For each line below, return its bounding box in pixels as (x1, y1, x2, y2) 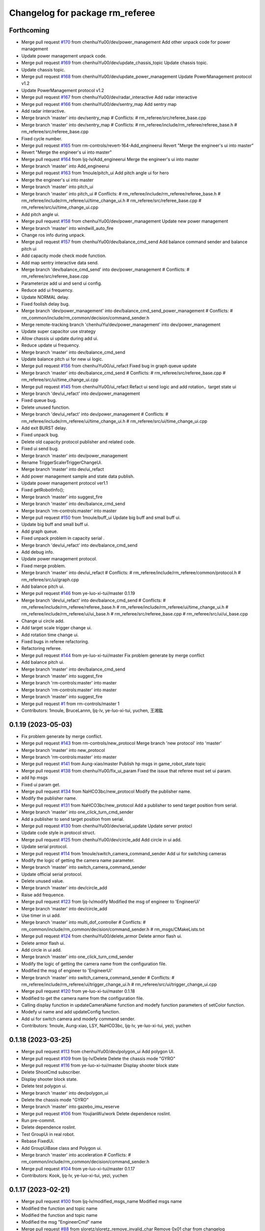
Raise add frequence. (21, 892, 65, 898)
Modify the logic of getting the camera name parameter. (21, 857, 135, 863)
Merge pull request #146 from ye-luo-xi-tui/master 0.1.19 (21, 590, 135, 596)
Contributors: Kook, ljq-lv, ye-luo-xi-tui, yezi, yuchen (21, 1172, 128, 1179)
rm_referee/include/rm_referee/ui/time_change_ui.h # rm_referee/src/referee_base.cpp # (21, 197, 202, 204)
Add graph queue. (21, 528, 58, 534)
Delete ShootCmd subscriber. (21, 1069, 81, 1075)
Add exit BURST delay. (21, 425, 67, 431)
